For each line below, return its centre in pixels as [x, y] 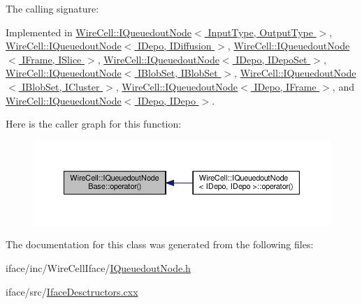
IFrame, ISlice [52, 59]
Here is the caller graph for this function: [94, 124]
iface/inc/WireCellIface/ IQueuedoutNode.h [98, 267]
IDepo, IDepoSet [271, 59]
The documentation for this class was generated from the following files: [160, 244]
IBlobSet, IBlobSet [178, 73]
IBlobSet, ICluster [61, 86]
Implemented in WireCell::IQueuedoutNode [99, 32]
